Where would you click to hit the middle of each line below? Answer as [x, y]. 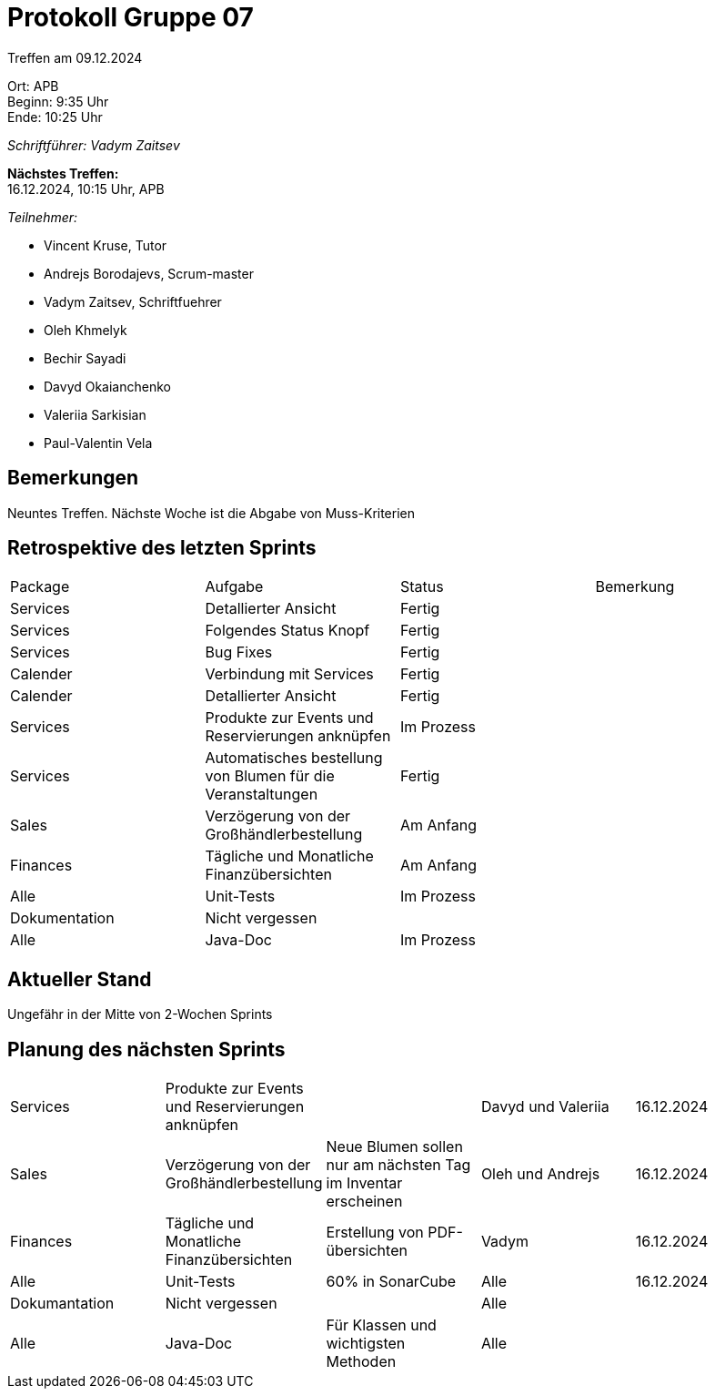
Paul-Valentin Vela [98, 443]
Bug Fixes [239, 652]
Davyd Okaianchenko [107, 386]
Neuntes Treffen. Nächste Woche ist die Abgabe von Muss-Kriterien [211, 513]
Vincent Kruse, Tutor [106, 245]
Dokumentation [62, 918]
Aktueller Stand [80, 979]
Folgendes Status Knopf [287, 631]
